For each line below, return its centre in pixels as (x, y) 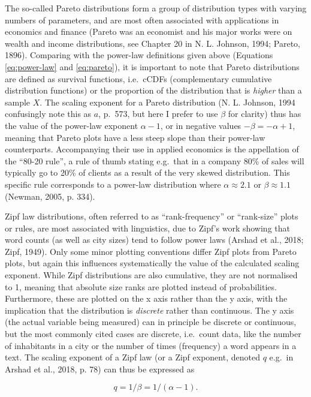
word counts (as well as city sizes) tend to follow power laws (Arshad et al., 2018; (154, 240)
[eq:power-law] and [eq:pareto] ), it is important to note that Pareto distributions (152, 66)
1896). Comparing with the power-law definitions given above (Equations (139, 55)
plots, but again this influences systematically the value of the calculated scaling (152, 263)
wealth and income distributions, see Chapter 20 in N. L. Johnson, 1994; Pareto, (153, 43)
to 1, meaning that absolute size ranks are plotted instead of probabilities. (141, 286)
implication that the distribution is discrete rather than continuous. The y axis (150, 310)
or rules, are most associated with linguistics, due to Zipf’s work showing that (147, 228)
